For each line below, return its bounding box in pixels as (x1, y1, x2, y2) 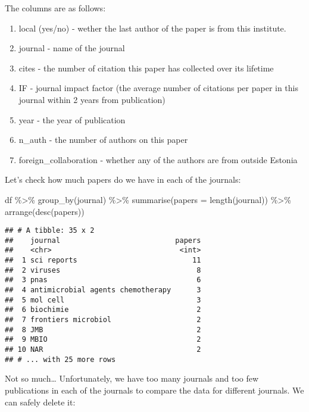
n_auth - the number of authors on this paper (18, 133, 188, 146)
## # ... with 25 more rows (5, 355, 116, 364)
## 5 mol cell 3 (5, 295, 201, 304)
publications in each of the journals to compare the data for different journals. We (5, 383, 304, 396)
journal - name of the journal (18, 42, 125, 54)
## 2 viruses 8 (5, 266, 201, 274)
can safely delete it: (5, 395, 76, 408)
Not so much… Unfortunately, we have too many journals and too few (5, 372, 259, 385)
